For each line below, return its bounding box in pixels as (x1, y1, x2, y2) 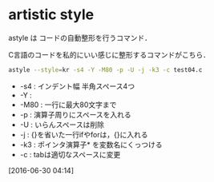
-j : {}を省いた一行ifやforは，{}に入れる (19, 129, 148, 139)
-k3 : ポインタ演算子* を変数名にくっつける (19, 140, 163, 149)
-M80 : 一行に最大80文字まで (19, 100, 117, 109)
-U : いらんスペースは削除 (19, 120, 104, 129)
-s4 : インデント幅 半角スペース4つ (19, 81, 135, 91)
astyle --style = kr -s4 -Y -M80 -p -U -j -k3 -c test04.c (8, 65, 203, 73)
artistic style (8, 6, 95, 24)
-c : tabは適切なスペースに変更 (19, 149, 121, 159)
